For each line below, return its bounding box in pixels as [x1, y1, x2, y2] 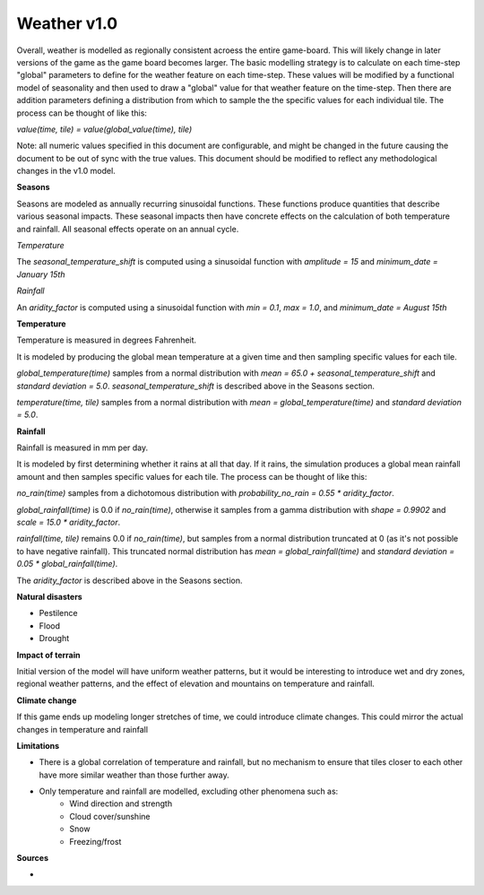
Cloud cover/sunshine [69, 811, 151, 821]
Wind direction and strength [69, 798, 173, 809]
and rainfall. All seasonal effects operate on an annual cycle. [16, 223, 239, 234]
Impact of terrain [16, 649, 81, 660]
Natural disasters [16, 592, 82, 602]
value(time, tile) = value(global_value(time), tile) [16, 124, 193, 135]
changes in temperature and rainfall [16, 724, 148, 734]
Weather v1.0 [16, 13, 118, 33]
